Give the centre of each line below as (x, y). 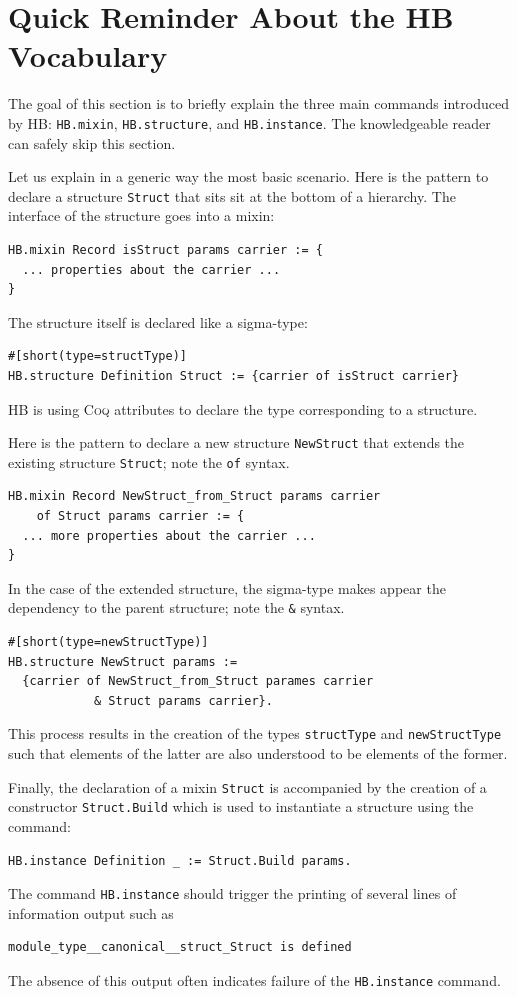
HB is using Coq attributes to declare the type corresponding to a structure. (243, 408)
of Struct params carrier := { (140, 516)
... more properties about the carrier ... (169, 535)
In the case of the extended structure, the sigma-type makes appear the (227, 587)
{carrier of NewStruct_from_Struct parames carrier (198, 681)
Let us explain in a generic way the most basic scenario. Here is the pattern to (248, 176)
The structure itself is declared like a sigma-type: (158, 321)
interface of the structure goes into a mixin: (141, 215)
